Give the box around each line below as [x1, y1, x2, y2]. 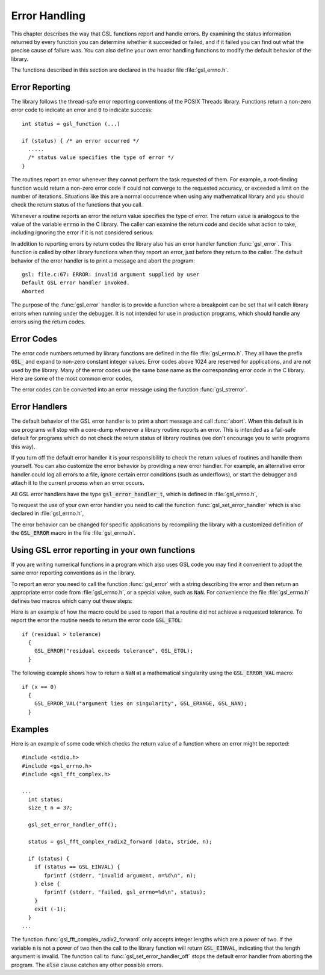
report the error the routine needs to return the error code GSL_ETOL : [11, 617, 183, 624]
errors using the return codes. [11, 318, 85, 325]
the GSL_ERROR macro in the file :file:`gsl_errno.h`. [11, 529, 136, 537]
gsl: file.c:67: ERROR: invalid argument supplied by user [22, 271, 200, 278]
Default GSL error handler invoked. [22, 279, 130, 286]
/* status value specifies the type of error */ [28, 154, 175, 161]
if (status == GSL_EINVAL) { [34, 864, 120, 870]
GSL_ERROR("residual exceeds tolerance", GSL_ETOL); [34, 647, 194, 655]
